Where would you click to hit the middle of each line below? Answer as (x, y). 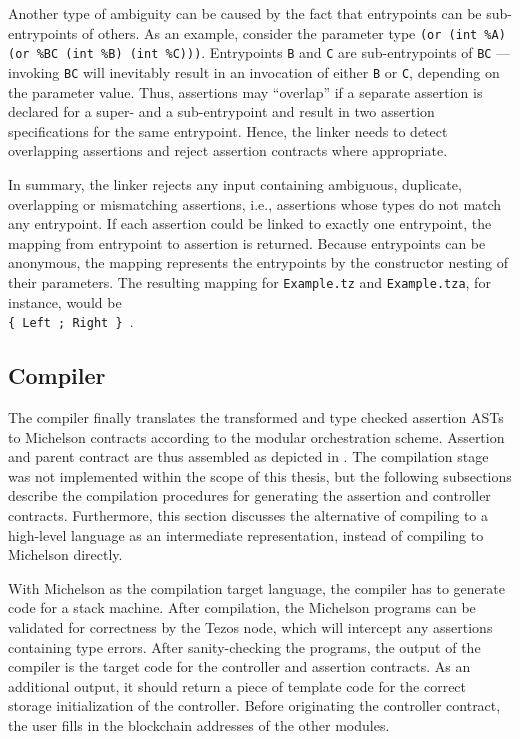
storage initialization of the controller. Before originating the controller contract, (254, 705)
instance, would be (65, 301)
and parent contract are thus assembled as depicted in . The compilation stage (248, 456)
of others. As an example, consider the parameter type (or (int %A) (294, 32)
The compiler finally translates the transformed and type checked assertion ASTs (256, 417)
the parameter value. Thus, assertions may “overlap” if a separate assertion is (245, 91)
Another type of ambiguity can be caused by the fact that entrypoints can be (245, 13)
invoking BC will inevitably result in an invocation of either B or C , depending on (254, 71)
